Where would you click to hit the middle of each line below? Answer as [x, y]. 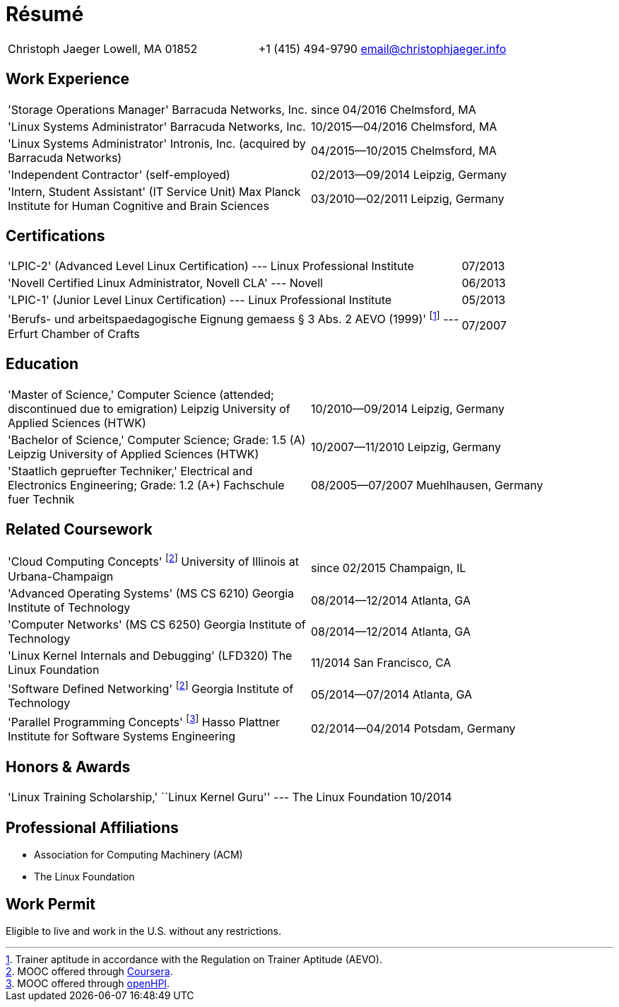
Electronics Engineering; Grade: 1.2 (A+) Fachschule [146, 485]
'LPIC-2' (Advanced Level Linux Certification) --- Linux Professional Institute [211, 266]
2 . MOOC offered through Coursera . [89, 971]
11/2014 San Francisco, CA [381, 662]
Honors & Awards [68, 767]
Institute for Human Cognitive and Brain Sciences [138, 205]
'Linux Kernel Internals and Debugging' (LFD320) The [150, 655]
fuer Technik [41, 499]
